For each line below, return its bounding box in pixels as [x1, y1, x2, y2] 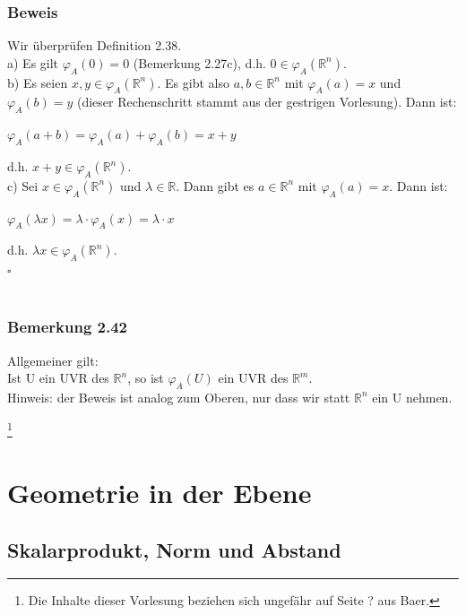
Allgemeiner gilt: [7, 351, 99, 369]
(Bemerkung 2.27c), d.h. [133, 53, 266, 72]
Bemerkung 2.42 [7, 316, 127, 338]
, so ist [127, 368, 164, 387]
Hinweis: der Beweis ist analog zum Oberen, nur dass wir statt [7, 387, 350, 406]
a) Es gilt [7, 53, 59, 72]
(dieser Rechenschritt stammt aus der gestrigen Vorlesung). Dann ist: [76, 92, 457, 111]
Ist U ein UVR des [7, 368, 109, 387]
